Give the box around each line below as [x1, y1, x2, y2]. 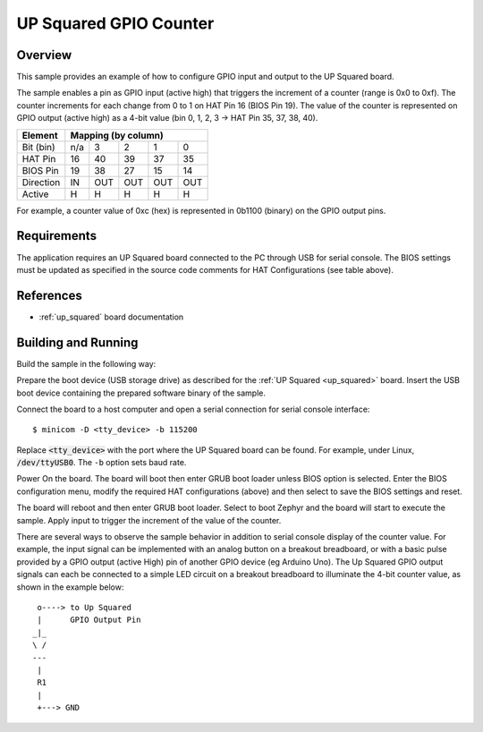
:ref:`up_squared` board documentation [38, 311, 184, 322]
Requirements [16, 228, 97, 243]
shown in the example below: [16, 582, 124, 592]
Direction [21, 175, 61, 188]
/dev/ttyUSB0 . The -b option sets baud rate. [16, 457, 187, 468]
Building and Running [16, 335, 139, 350]
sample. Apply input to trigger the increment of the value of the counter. [16, 515, 282, 525]
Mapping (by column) [70, 129, 165, 141]
